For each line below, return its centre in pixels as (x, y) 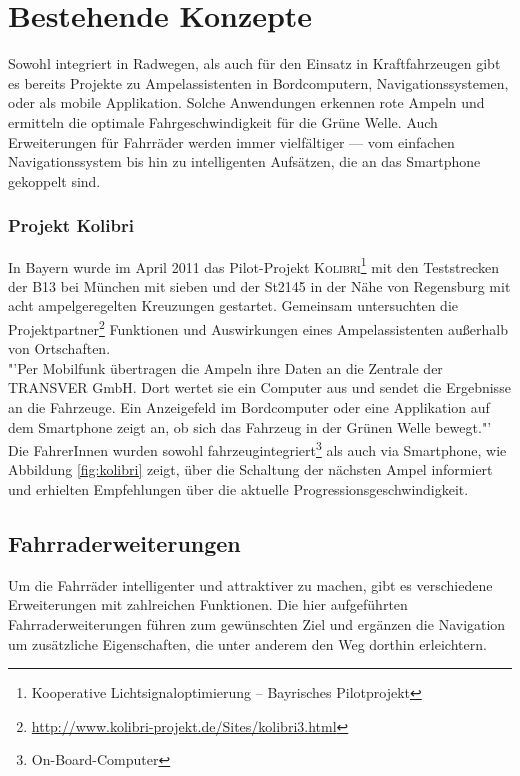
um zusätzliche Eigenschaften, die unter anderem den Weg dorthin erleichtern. (247, 643)
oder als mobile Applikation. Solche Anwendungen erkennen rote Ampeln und (246, 102)
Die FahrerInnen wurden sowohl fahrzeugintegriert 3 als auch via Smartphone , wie (257, 448)
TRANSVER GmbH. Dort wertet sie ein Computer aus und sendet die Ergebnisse (259, 387)
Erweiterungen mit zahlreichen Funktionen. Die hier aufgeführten (208, 604)
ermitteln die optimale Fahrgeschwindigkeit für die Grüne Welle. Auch (223, 121)
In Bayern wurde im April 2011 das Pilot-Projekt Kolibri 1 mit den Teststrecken (253, 265)
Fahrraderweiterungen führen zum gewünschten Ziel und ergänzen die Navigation (257, 623)
